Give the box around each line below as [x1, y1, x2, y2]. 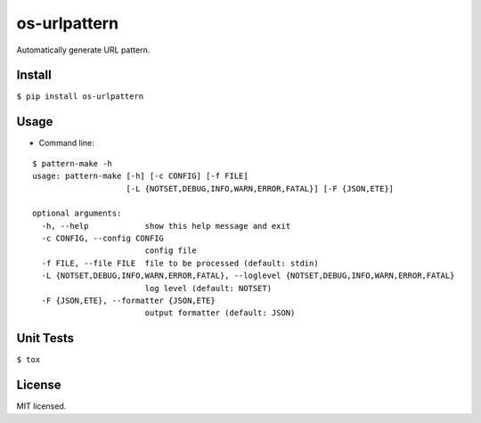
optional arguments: [32, 208, 122, 218]
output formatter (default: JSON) [144, 308, 296, 318]
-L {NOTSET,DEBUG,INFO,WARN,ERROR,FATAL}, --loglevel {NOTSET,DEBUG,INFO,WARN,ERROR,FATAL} [41, 271, 455, 281]
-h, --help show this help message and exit [41, 221, 291, 231]
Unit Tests [16, 330, 75, 346]
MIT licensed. [16, 401, 67, 411]
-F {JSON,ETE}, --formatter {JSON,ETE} [41, 296, 216, 306]
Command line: [38, 138, 95, 149]
